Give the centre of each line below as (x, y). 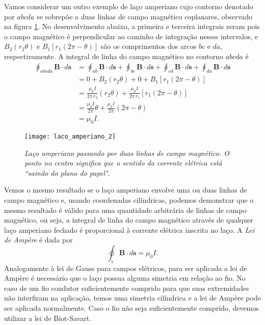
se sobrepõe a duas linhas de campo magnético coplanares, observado (145, 16)
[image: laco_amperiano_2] (70, 136)
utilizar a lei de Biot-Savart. (48, 318)
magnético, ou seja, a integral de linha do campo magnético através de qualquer (129, 220)
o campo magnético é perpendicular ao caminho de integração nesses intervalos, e (131, 36)
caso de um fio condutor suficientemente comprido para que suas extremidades (127, 288)
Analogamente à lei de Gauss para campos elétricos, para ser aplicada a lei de (126, 268)
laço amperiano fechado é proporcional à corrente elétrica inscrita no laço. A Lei (129, 229)
